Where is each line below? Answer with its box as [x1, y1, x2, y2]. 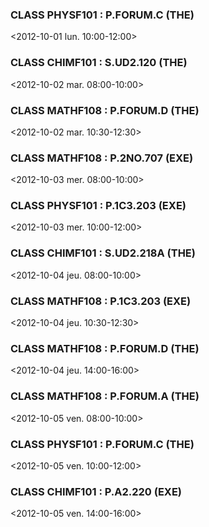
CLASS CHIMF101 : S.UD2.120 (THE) [10, 56, 188, 70]
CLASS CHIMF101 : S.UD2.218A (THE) [10, 246, 196, 260]
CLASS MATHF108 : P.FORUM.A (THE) [10, 389, 200, 403]
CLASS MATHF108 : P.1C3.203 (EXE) [10, 294, 192, 308]
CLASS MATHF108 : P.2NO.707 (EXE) [10, 151, 194, 165]
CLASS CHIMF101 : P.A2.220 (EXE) [10, 484, 183, 498]
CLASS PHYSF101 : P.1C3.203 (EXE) [10, 199, 187, 213]
